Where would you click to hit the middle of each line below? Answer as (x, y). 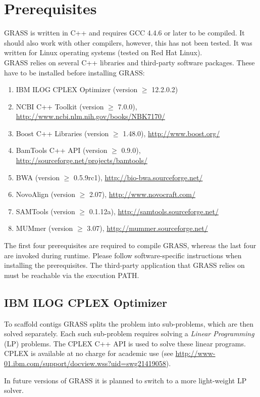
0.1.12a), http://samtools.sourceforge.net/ (154, 211)
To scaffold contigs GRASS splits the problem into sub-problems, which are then (129, 323)
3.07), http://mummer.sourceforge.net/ (147, 228)
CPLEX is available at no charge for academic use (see (89, 353)
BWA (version (38, 177)
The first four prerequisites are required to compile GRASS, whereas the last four (130, 245)
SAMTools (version (45, 211)
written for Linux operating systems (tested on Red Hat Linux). (103, 52)
